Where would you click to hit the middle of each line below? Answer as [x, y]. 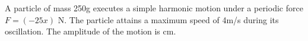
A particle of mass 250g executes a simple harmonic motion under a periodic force [154, 8]
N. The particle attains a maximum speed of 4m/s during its [168, 19]
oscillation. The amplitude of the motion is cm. [91, 31]
